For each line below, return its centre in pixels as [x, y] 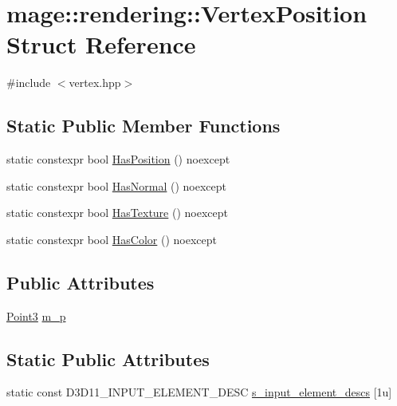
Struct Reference [101, 44]
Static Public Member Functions [143, 126]
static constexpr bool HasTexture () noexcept [117, 213]
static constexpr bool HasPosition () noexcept [118, 159]
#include [29, 83]
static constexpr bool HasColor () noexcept [112, 239]
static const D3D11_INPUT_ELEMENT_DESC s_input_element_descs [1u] [199, 392]
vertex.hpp [95, 83]
